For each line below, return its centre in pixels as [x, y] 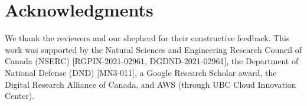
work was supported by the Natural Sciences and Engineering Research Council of [153, 49]
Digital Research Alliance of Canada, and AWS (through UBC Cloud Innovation [151, 84]
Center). [20, 96]
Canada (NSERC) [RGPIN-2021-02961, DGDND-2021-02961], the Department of [152, 61]
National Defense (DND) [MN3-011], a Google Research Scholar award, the [141, 72]
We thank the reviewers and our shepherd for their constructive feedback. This [147, 38]
